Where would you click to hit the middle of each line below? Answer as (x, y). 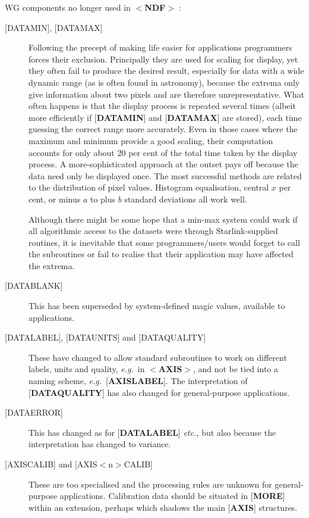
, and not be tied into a (236, 369)
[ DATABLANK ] (34, 285)
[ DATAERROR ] (34, 412)
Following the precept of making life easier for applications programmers (160, 47)
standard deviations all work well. (186, 199)
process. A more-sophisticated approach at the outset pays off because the (163, 164)
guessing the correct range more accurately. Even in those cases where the (163, 129)
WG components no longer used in (68, 7)
